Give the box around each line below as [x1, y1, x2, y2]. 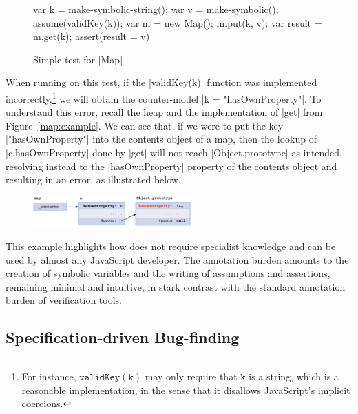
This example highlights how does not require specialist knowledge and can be [6, 239, 336, 253]
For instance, [21, 369, 76, 384]
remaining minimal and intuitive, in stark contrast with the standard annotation [6, 279, 346, 293]
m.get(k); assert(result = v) [33, 29, 150, 43]
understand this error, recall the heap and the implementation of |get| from [6, 105, 323, 119]
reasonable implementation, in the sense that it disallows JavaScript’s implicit [21, 382, 350, 397]
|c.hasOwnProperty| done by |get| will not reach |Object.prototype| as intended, [6, 145, 343, 159]
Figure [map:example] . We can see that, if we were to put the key [6, 118, 284, 132]
